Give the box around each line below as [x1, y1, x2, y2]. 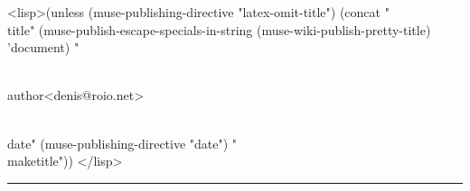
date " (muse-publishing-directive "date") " [7, 133, 238, 152]
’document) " [7, 38, 80, 57]
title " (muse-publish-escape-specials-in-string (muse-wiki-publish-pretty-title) [7, 20, 431, 39]
